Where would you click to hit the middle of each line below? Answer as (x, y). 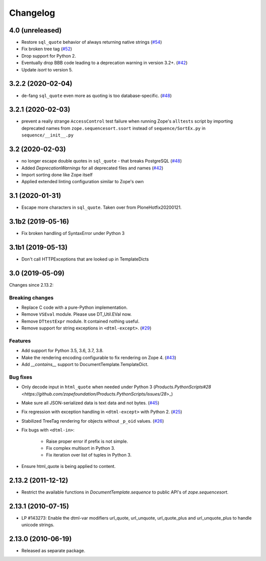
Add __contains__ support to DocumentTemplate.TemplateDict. (85, 364)
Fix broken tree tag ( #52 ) (47, 49)
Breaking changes (31, 297)
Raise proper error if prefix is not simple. (87, 441)
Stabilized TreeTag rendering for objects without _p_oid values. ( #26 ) (93, 421)
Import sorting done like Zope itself (57, 174)
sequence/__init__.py (48, 135)
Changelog (32, 13)
